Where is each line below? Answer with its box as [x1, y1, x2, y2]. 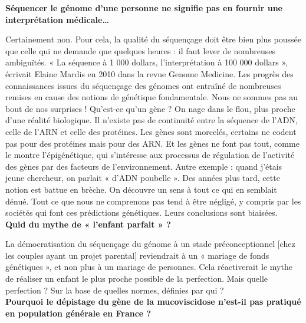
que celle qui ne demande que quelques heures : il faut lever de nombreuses [5, 44, 276, 57]
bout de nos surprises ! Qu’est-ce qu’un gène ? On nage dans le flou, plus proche [5, 102, 295, 114]
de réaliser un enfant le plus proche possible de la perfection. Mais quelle [5, 272, 268, 285]
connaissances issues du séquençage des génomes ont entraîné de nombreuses [5, 79, 281, 91]
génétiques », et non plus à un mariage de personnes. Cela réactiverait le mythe [5, 261, 292, 273]
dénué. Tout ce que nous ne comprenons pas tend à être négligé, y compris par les [5, 195, 301, 207]
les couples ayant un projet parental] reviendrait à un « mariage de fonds [5, 249, 269, 261]
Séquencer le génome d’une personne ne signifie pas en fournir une [5, 2, 282, 14]
